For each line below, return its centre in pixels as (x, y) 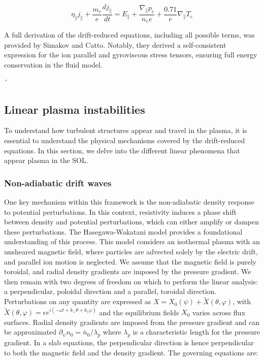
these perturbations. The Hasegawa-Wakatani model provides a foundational (123, 231)
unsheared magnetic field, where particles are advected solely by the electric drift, (131, 252)
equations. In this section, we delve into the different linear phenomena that (122, 150)
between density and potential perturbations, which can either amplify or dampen (132, 222)
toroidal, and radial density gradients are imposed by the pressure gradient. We (128, 271)
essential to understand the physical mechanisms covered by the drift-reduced (125, 140)
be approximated (30, 332)
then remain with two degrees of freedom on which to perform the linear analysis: (131, 281)
